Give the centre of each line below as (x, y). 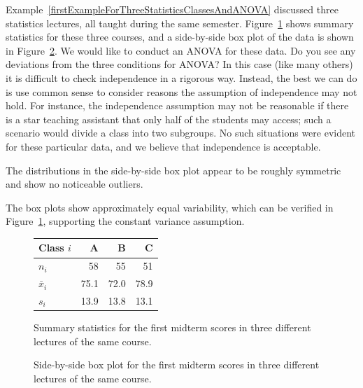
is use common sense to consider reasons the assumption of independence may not (181, 91)
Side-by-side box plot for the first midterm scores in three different (177, 365)
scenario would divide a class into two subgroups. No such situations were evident (181, 133)
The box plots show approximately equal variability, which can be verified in (170, 207)
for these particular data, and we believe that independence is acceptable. (163, 146)
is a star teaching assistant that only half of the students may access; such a (169, 119)
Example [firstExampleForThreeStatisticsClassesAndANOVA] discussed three (172, 9)
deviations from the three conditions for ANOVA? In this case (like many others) (179, 64)
